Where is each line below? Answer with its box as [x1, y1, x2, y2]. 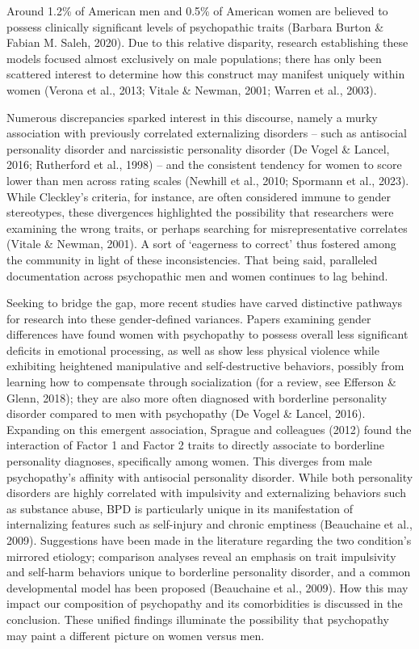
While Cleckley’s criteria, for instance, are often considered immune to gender [6, 188, 392, 204]
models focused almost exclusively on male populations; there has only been [6, 49, 382, 66]
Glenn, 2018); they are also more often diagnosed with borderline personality [6, 389, 388, 406]
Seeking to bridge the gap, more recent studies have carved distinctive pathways [6, 294, 403, 311]
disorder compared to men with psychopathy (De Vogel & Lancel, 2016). [6, 405, 366, 422]
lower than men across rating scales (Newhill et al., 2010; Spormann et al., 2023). [6, 171, 409, 188]
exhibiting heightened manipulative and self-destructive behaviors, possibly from [6, 357, 404, 374]
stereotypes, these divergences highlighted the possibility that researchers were [6, 204, 394, 221]
